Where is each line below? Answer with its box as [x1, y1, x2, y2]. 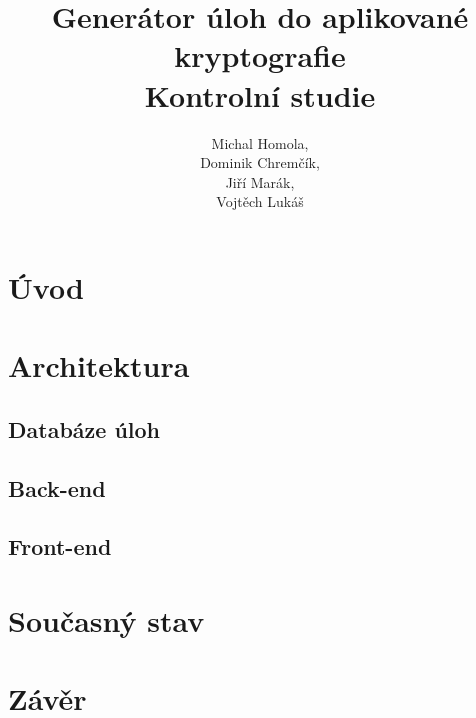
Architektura [8, 345, 190, 386]
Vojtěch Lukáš [216, 191, 304, 212]
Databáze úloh [8, 413, 160, 444]
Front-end [8, 531, 112, 562]
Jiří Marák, [225, 171, 295, 192]
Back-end [8, 472, 106, 503]
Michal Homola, [211, 132, 309, 153]
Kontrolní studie [144, 74, 376, 115]
